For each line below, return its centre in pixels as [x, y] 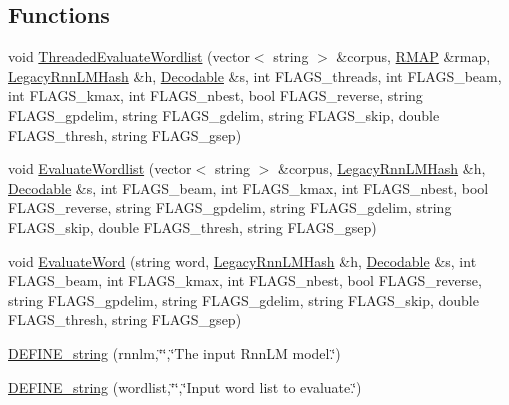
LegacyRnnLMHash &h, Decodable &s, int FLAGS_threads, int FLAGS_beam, [255, 75]
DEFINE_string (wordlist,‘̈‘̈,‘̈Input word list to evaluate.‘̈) [185, 386]
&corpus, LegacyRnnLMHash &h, [381, 168]
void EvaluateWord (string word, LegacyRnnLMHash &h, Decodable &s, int [242, 260]
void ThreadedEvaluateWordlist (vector [129, 56]
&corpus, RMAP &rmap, [413, 56]
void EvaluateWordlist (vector [100, 168]
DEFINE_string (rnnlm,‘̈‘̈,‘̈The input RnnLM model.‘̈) [174, 352]
